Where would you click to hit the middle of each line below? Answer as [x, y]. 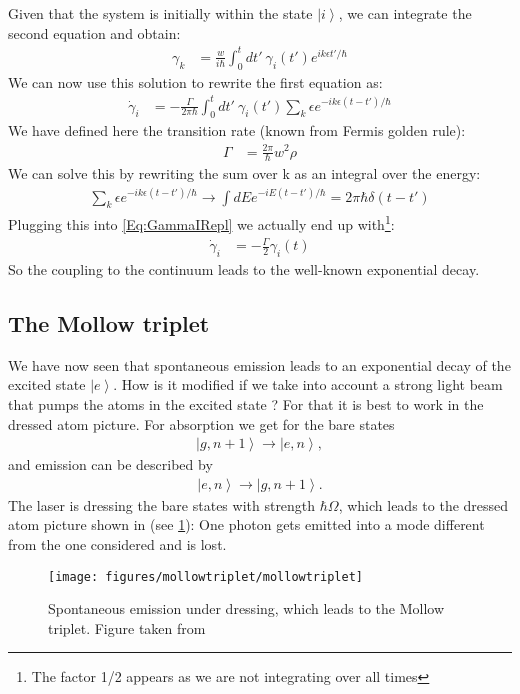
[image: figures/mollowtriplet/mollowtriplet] [205, 576]
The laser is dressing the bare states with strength [162, 504]
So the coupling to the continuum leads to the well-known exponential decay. [244, 268]
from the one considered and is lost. [117, 543]
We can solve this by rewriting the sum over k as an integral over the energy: [244, 173]
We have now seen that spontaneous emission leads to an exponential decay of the [259, 364]
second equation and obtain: [94, 32]
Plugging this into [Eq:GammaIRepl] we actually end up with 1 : [201, 222]
